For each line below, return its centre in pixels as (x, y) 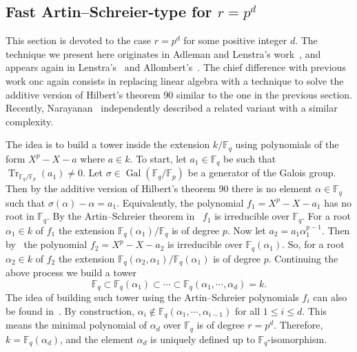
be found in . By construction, (70, 310)
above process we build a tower (71, 272)
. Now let (246, 230)
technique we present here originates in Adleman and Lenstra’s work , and (163, 53)
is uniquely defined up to (203, 339)
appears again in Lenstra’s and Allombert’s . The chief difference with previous (176, 67)
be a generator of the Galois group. (262, 173)
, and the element (97, 339)
